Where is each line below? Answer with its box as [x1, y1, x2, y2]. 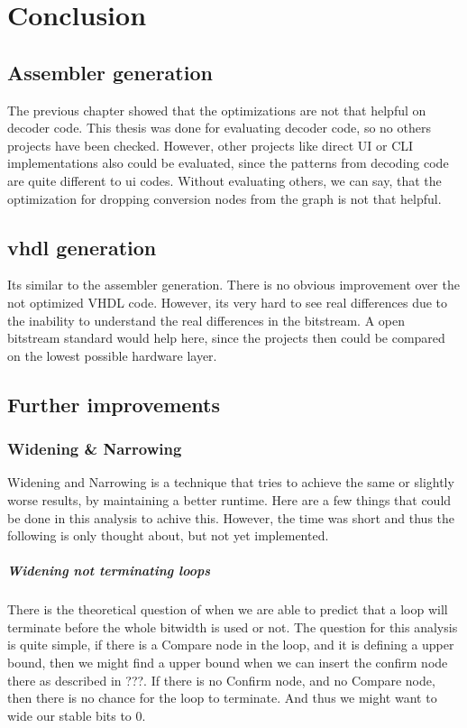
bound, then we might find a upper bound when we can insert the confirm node [7, 653, 448, 672]
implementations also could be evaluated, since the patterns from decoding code [7, 153, 449, 172]
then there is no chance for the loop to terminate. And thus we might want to [7, 688, 437, 707]
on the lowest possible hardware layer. [7, 346, 217, 364]
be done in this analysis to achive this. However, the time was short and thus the [7, 508, 455, 527]
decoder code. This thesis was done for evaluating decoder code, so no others [7, 118, 431, 137]
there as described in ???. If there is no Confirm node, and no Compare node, [7, 670, 435, 689]
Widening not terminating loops [7, 561, 211, 580]
